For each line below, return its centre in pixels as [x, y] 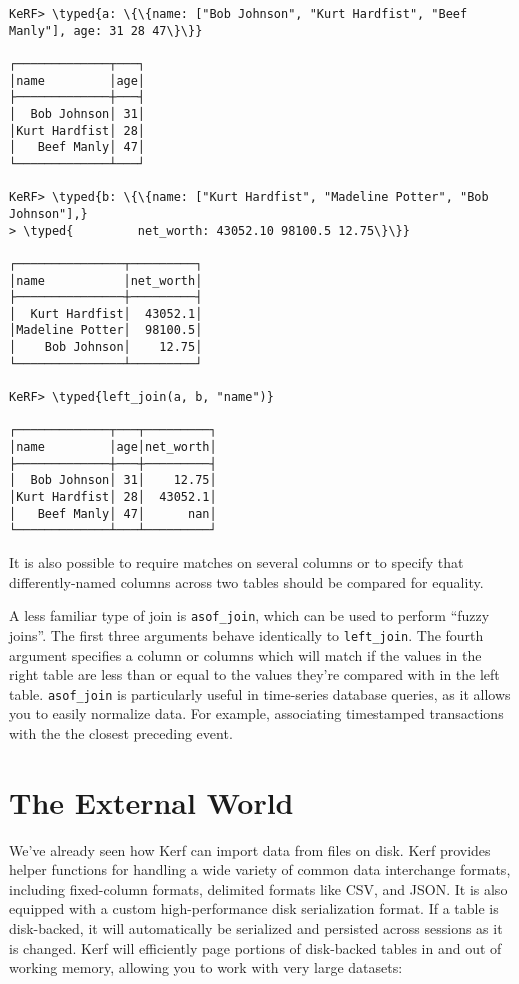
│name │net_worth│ [106, 280]
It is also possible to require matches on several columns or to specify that [236, 562]
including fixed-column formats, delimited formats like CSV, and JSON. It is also [258, 888]
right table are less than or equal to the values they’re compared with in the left [254, 674]
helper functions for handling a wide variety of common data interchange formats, [260, 869]
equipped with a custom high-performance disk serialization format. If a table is [254, 908]
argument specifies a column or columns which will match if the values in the [245, 654]
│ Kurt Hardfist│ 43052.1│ [106, 313]
